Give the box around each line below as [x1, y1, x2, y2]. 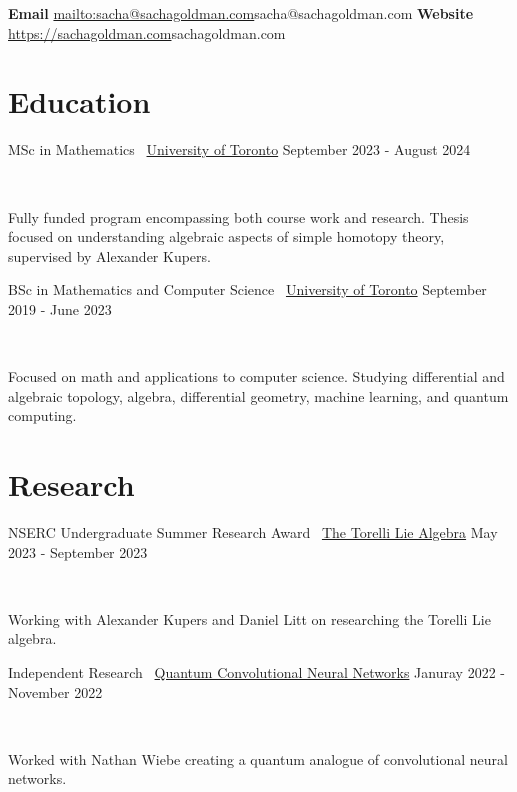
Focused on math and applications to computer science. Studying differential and [8, 366, 505, 387]
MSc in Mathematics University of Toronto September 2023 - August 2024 [8, 139, 471, 160]
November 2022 [8, 681, 103, 702]
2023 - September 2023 [8, 541, 148, 562]
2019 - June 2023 [8, 298, 112, 319]
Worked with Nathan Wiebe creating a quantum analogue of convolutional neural [8, 748, 508, 769]
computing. [8, 405, 77, 426]
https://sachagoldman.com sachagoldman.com [8, 22, 286, 43]
